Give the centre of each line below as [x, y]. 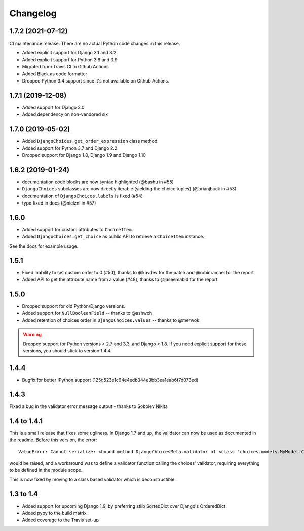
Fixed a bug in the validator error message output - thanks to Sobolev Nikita [89, 406]
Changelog [33, 13]
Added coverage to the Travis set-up [60, 520]
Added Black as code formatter [54, 74]
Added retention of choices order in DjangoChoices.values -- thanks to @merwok [111, 320]
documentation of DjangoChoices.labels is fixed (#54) [82, 196]
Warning [32, 335]
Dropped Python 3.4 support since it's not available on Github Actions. [96, 81]
